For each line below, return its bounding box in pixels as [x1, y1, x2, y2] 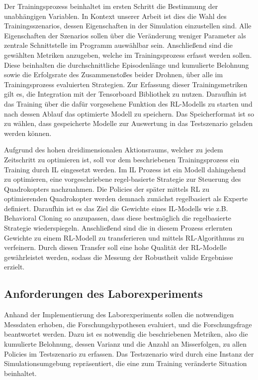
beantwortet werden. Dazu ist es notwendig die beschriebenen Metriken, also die [4, 329, 248, 339]
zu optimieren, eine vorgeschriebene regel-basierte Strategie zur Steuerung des [4, 174, 241, 184]
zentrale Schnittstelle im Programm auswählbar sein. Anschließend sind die [4, 40, 233, 50]
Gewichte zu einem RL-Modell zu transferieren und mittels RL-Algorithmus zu [4, 232, 245, 243]
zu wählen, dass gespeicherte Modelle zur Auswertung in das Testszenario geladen [4, 118, 253, 128]
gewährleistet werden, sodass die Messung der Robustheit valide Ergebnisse [4, 252, 233, 262]
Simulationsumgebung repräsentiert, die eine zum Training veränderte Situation [4, 358, 247, 369]
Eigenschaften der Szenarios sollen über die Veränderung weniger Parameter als [4, 30, 246, 40]
